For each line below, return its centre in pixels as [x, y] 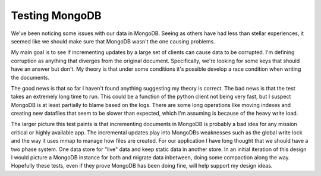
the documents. [30, 77]
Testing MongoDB [56, 15]
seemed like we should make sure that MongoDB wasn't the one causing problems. [113, 41]
